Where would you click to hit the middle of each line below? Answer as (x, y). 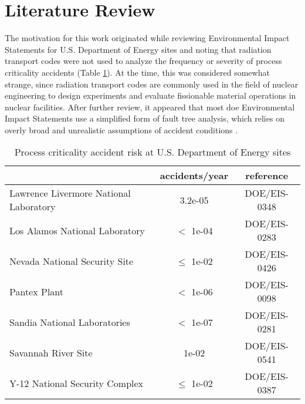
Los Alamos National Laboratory (77, 230)
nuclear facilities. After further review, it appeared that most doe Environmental (150, 107)
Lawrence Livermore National (70, 193)
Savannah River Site (51, 352)
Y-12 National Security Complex (77, 383)
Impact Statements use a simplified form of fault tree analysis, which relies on (145, 118)
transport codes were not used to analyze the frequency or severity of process (143, 61)
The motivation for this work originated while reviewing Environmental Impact (147, 38)
